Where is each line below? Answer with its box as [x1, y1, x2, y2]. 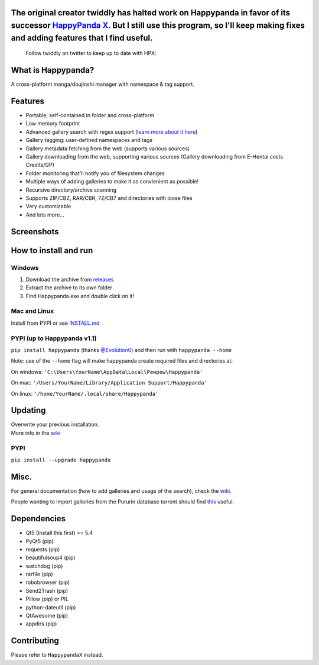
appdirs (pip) [25, 620, 57, 627]
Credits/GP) [25, 162, 54, 169]
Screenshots [11, 227, 59, 237]
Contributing [11, 636, 59, 646]
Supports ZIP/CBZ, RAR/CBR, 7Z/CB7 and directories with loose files [25, 194, 193, 201]
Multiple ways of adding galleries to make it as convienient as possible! [25, 178, 199, 185]
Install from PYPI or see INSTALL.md [11, 319, 100, 327]
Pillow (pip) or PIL [25, 595, 69, 603]
